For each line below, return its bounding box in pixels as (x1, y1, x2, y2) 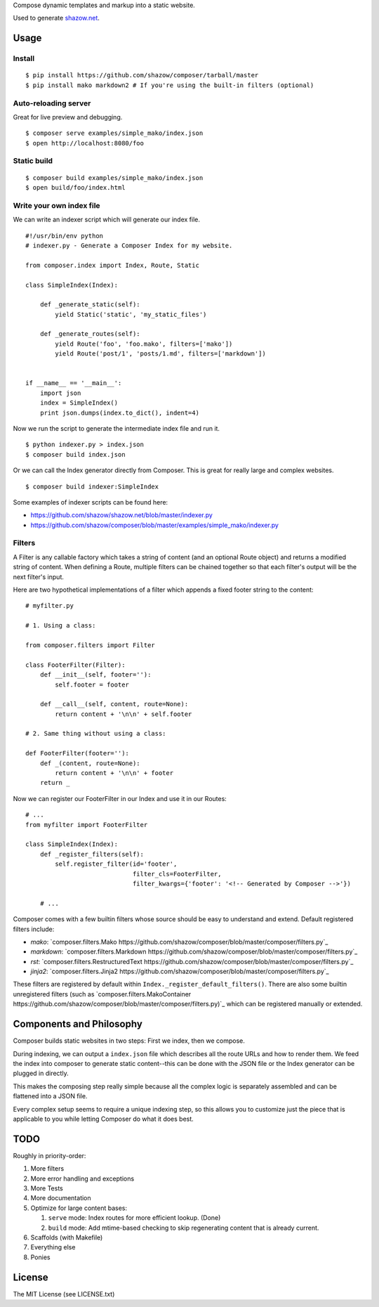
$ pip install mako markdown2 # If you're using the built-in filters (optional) (25, 81, 314, 89)
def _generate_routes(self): (39, 330, 140, 338)
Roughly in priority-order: (13, 1151, 86, 1159)
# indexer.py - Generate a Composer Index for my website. (25, 241, 233, 249)
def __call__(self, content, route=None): (39, 700, 189, 708)
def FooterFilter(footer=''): (25, 749, 130, 757)
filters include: (13, 925, 55, 933)
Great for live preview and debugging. (13, 112, 123, 121)
